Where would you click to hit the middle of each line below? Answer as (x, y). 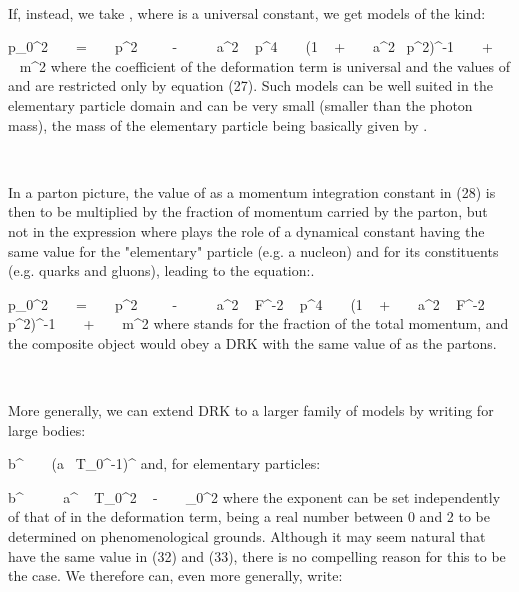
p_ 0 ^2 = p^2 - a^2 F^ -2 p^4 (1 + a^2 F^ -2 (246, 303)
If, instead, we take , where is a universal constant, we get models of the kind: (247, 12)
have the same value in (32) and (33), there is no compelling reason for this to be (257, 555)
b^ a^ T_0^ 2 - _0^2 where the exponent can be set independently (254, 496)
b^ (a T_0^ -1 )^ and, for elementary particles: (164, 463)
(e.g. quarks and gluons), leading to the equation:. (161, 270)
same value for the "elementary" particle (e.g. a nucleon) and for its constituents (253, 250)
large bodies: (47, 429)
